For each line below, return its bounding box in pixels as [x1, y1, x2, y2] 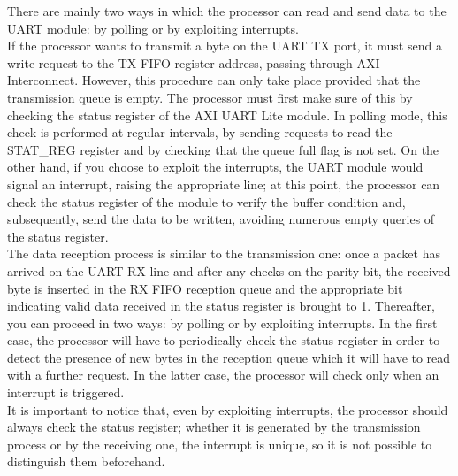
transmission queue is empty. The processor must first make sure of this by [7, 88, 413, 106]
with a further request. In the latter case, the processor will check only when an [7, 365, 439, 384]
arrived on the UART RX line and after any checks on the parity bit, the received [7, 261, 451, 280]
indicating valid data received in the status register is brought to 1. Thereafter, [7, 296, 435, 315]
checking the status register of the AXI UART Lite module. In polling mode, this [7, 105, 447, 124]
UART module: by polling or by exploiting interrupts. [7, 19, 299, 37]
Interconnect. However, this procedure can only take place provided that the [7, 71, 421, 89]
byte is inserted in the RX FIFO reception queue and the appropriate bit [7, 279, 403, 297]
